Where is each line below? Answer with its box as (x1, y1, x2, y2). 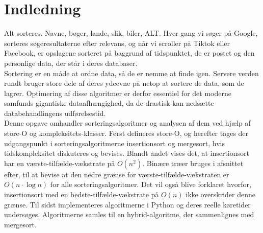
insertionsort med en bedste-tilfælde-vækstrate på (4, 189, 159, 200)
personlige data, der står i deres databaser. (4, 57, 138, 68)
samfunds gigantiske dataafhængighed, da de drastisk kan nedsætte (4, 98, 214, 108)
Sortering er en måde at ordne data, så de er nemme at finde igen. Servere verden (4, 67, 259, 78)
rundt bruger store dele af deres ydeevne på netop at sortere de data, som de (4, 78, 244, 88)
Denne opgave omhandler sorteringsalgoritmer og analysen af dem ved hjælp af (4, 118, 251, 128)
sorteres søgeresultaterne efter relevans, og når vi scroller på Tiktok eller (4, 37, 230, 48)
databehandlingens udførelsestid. (4, 107, 106, 118)
